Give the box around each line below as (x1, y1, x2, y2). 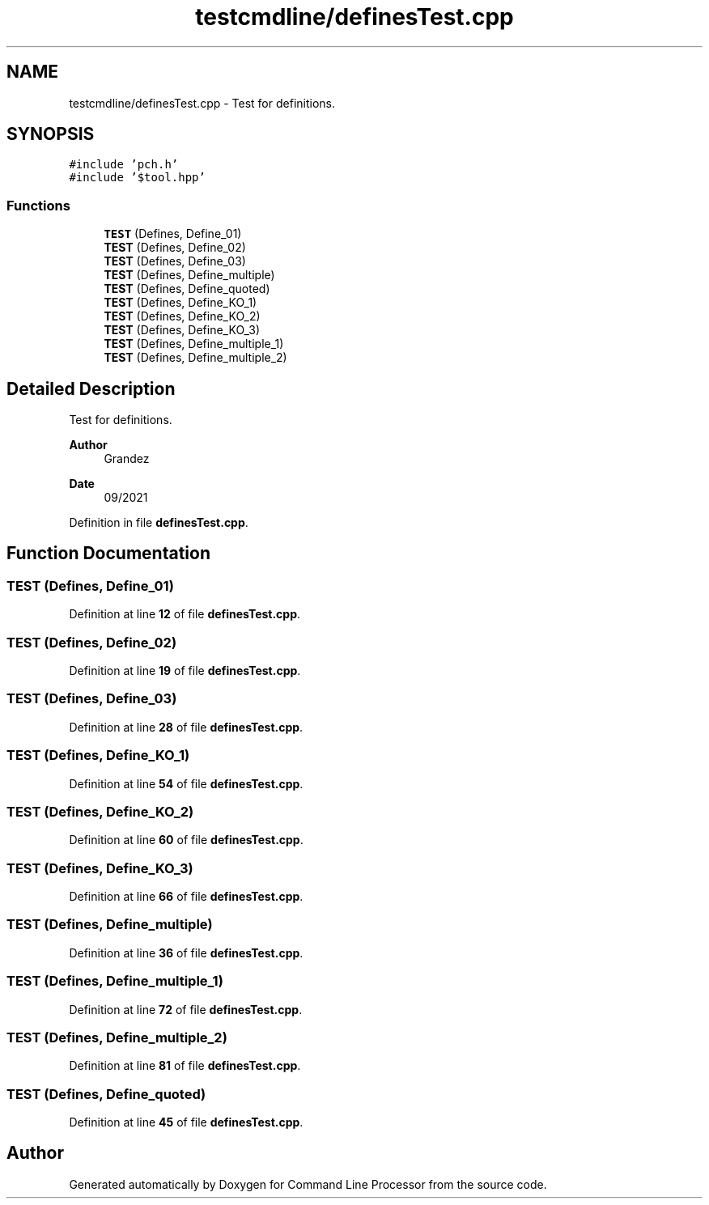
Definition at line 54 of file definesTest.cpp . (69, 776, 304, 791)
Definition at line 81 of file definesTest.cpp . (69, 1059, 301, 1073)
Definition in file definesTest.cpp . (69, 516, 248, 530)
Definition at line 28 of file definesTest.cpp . (69, 719, 304, 734)
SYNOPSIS (6, 124, 95, 145)
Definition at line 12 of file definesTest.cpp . (69, 607, 301, 622)
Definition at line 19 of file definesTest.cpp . (69, 664, 301, 677)
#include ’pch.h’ (69, 158, 179, 172)
